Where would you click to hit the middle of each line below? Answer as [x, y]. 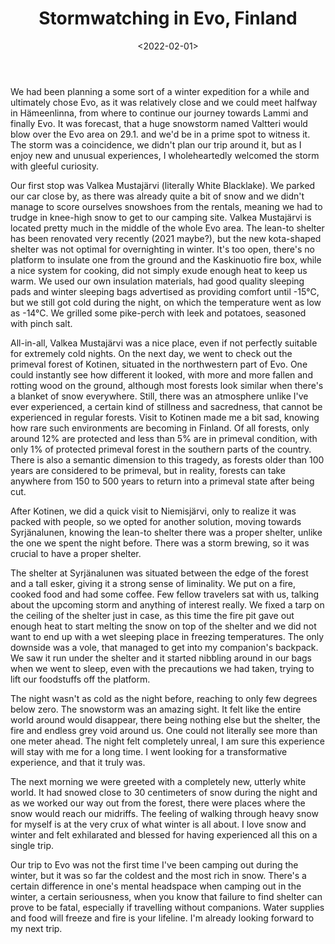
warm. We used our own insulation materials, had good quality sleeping [157, 281]
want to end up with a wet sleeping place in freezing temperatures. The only [167, 636]
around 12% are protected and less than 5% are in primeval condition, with [164, 438]
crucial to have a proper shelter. [76, 553]
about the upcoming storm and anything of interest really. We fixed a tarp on [167, 604]
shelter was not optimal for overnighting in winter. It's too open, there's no [162, 249]
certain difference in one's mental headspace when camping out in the [156, 886]
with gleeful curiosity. [55, 166]
